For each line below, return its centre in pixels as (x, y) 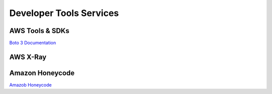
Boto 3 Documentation (33, 43)
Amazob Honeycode (30, 84)
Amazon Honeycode (42, 73)
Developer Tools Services (64, 13)
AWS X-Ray (28, 57)
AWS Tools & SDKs (39, 31)
